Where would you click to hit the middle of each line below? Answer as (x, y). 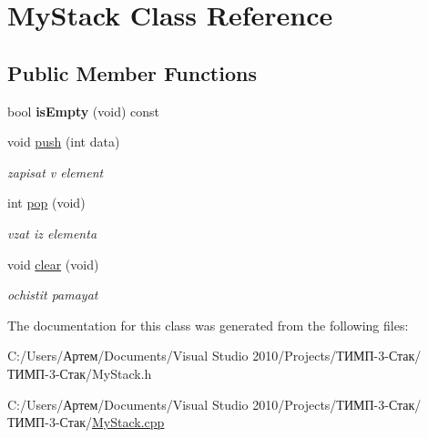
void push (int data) (64, 142)
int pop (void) (46, 203)
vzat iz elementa (52, 233)
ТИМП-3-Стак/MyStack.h (80, 373)
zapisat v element (56, 172)
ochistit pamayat (53, 295)
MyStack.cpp (128, 422)
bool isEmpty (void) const (84, 111)
